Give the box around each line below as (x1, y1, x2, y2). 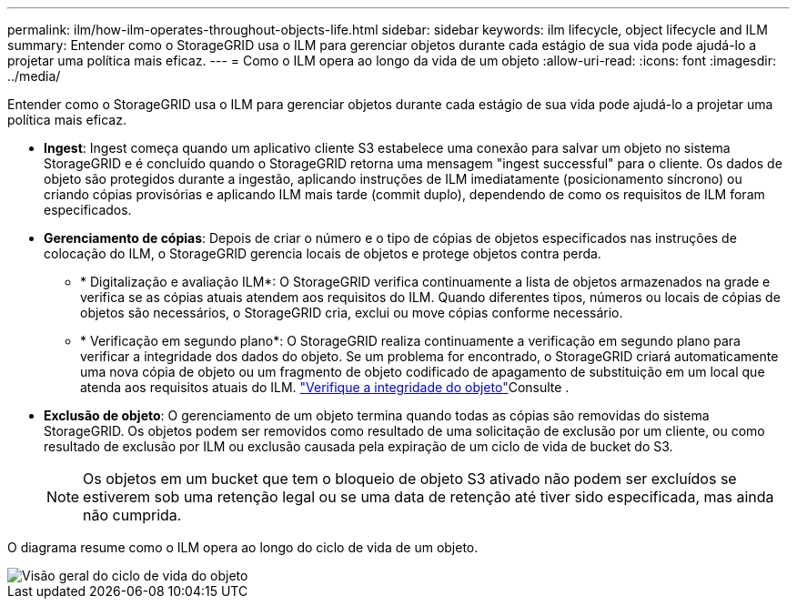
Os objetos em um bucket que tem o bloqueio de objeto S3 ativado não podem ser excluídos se (83, 470, 737, 488)
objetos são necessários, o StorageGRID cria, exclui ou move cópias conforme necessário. (80, 305, 623, 320)
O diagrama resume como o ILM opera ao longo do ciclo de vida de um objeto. (7, 540, 479, 555)
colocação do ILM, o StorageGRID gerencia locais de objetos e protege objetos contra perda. (44, 246, 601, 261)
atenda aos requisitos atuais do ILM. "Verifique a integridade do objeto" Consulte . (80, 379, 570, 395)
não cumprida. (83, 506, 182, 524)
